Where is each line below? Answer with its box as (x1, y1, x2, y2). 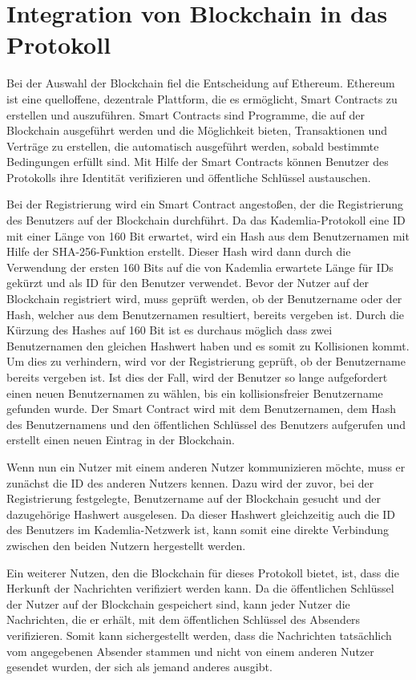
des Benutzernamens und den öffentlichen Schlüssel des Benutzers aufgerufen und (6, 415, 406, 432)
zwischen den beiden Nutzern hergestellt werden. (6, 536, 246, 553)
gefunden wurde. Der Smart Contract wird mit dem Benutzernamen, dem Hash (6, 400, 397, 417)
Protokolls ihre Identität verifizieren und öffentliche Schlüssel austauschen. (6, 168, 371, 185)
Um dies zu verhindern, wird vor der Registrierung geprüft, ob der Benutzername (6, 353, 406, 370)
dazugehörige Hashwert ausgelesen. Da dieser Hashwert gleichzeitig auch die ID (6, 505, 396, 522)
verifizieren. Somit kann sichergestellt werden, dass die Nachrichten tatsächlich (6, 626, 392, 643)
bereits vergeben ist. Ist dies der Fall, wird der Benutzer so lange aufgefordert (6, 369, 388, 385)
